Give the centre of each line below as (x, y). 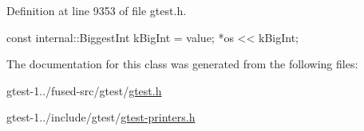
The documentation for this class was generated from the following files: (182, 64)
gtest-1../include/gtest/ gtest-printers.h (101, 117)
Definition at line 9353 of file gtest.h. (97, 10)
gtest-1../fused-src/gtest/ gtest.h (84, 90)
